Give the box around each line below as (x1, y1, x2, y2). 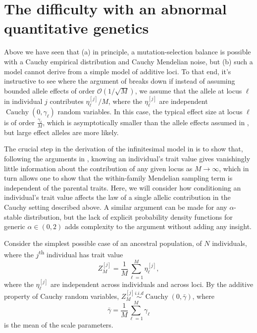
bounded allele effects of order (4, 85, 95, 95)
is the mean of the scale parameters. (4, 320, 113, 330)
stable (4, 211, 22, 222)
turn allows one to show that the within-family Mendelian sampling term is (4, 173, 233, 183)
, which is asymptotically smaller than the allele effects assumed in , (43, 117, 249, 127)
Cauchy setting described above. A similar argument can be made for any (4, 201, 227, 212)
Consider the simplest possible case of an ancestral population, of (4, 238, 202, 248)
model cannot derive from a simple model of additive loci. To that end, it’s (4, 66, 231, 76)
